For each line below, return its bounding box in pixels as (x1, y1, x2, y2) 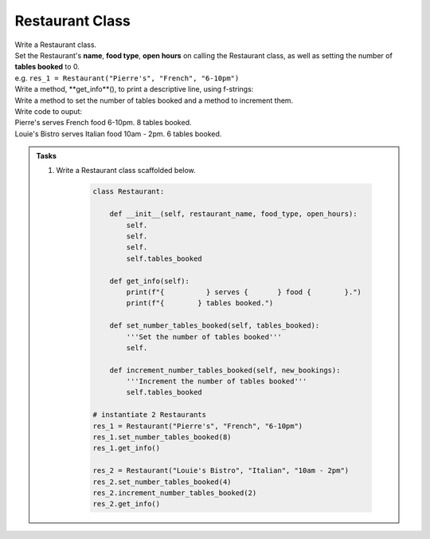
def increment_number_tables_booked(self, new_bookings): (109, 365, 341, 375)
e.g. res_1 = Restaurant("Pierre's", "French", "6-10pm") (14, 73, 240, 83)
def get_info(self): (109, 276, 190, 285)
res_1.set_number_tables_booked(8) (92, 433, 232, 442)
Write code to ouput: (14, 106, 83, 116)
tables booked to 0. (14, 62, 80, 72)
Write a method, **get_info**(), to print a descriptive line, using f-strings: (14, 85, 254, 94)
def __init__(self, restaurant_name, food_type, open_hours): (109, 210, 358, 218)
